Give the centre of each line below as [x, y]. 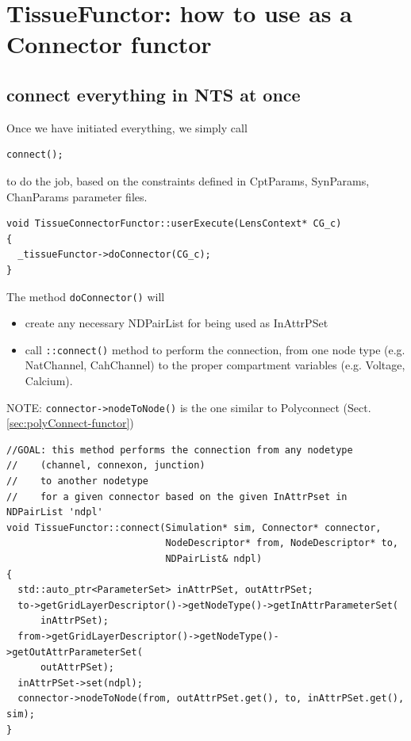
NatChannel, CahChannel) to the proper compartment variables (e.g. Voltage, [215, 365]
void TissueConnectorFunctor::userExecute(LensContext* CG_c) [174, 224]
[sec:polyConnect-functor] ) [70, 423]
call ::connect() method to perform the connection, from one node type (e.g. [215, 349]
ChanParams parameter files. [77, 196]
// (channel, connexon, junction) [106, 466]
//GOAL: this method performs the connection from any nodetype [180, 450]
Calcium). [49, 381]
